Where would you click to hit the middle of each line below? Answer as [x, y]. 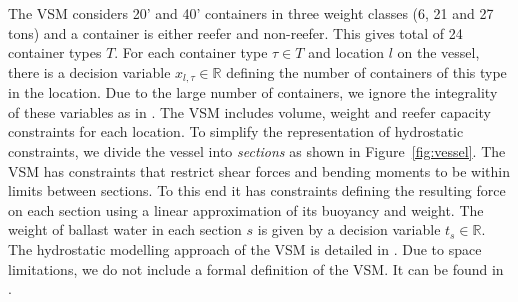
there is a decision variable [89, 71]
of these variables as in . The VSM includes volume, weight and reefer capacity [250, 111]
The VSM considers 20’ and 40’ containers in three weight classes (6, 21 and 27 [251, 13]
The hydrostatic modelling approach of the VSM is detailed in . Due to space [245, 248]
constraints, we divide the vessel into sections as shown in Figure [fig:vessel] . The [257, 151]
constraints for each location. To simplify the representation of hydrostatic [236, 131]
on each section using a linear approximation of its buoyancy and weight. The [246, 209]
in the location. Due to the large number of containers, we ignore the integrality [253, 92]
